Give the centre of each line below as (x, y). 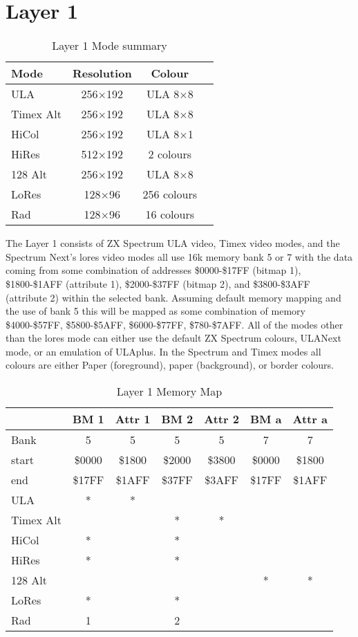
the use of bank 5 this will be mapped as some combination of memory (156, 311)
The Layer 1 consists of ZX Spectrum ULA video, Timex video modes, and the (173, 243)
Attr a (310, 419)
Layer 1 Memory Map (169, 391)
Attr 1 (133, 419)
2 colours (170, 154)
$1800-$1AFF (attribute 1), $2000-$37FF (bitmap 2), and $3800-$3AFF (158, 283)
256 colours (170, 194)
